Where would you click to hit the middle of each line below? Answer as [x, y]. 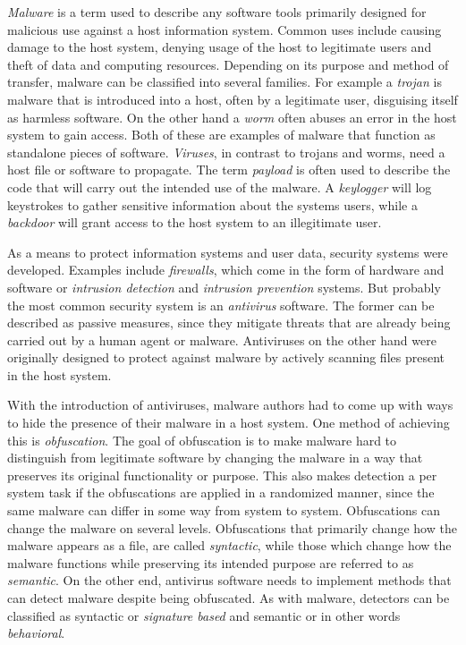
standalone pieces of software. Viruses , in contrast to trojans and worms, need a [226, 152]
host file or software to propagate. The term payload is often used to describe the [229, 170]
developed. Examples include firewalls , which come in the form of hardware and [226, 270]
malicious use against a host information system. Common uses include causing [225, 29]
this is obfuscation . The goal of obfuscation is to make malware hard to [202, 440]
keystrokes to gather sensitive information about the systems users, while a [212, 204]
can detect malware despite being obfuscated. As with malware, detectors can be [229, 598]
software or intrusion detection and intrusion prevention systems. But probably [224, 287]
